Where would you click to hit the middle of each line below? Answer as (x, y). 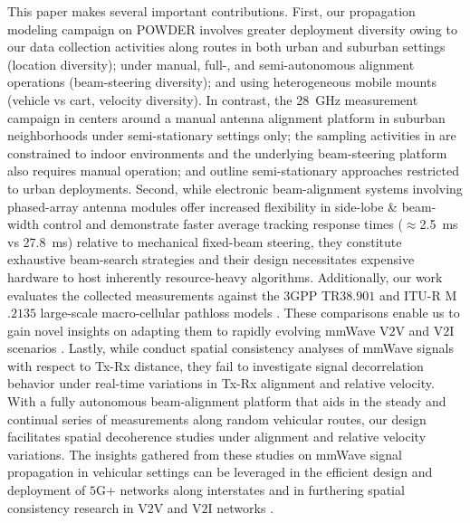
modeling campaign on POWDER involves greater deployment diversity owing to (232, 29)
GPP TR (315, 295)
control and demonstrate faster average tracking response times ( (223, 224)
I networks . (241, 507)
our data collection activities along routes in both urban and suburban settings (226, 47)
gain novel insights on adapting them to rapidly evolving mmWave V (198, 330)
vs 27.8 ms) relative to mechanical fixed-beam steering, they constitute (205, 241)
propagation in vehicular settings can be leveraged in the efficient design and (220, 472)
